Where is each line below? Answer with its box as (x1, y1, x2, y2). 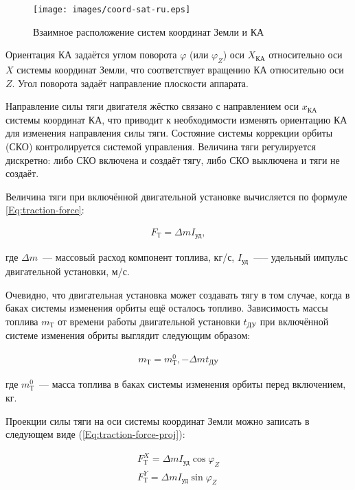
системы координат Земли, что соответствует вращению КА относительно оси (16, 62, 344, 77)
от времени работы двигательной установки (57, 314, 240, 328)
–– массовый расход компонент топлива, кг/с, (43, 250, 235, 264)
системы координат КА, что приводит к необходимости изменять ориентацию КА (5, 112, 347, 126)
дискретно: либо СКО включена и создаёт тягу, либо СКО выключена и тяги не (5, 152, 340, 167)
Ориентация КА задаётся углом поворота (5, 47, 177, 62)
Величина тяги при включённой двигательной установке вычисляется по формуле (5, 189, 347, 203)
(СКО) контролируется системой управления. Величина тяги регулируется (5, 139, 316, 154)
